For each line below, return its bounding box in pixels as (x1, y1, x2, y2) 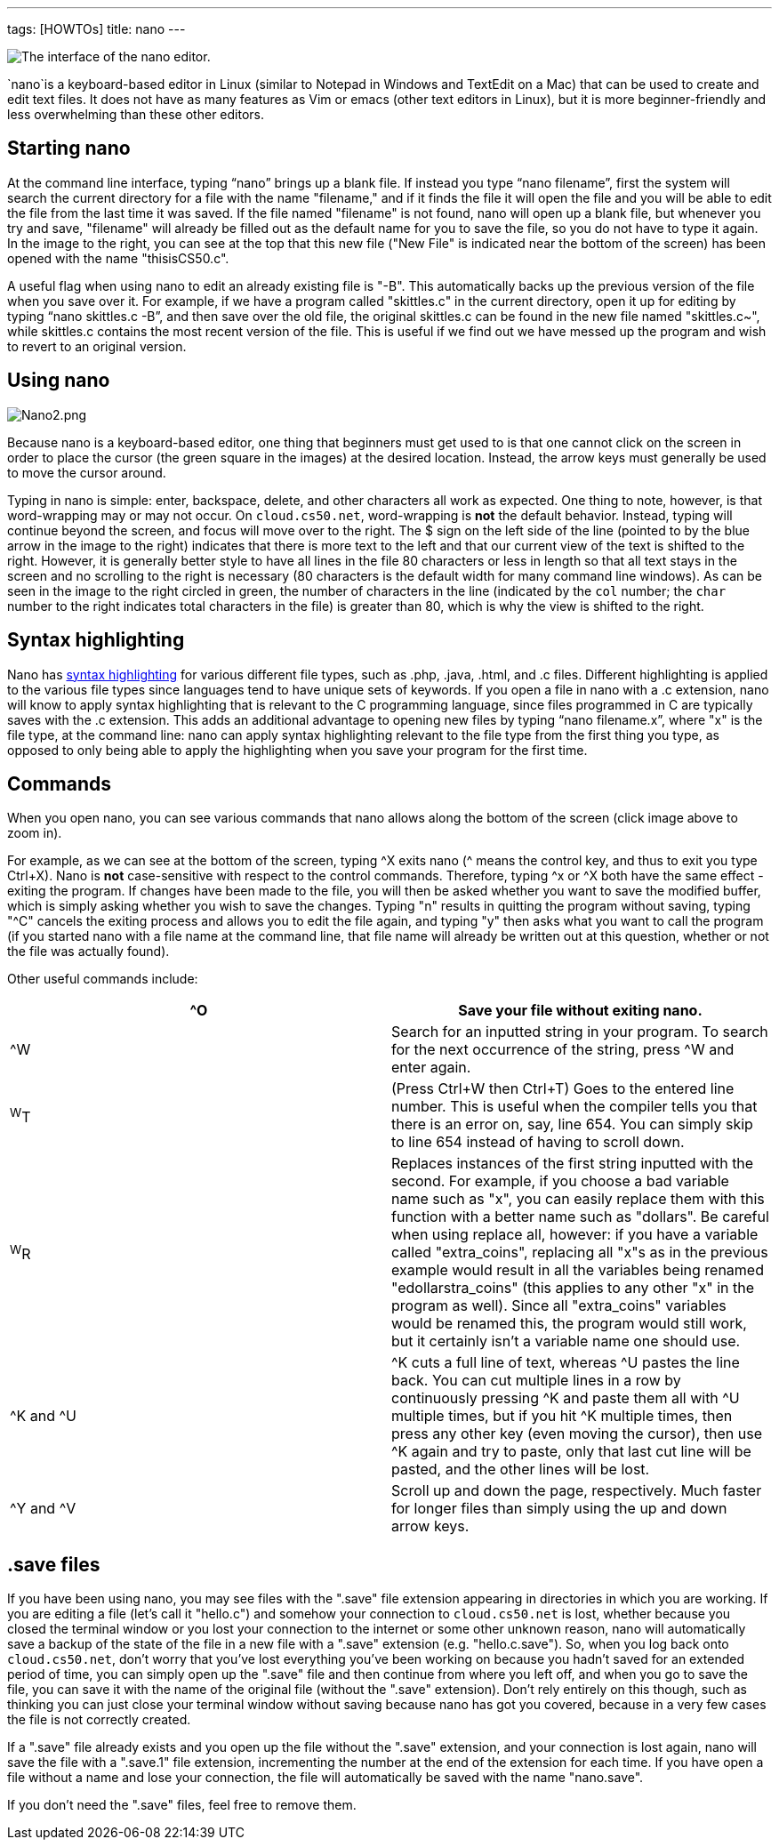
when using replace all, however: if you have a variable (391, 1225, 759, 1244)
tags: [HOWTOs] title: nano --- (7, 21, 186, 36)
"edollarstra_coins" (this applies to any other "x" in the (391, 1279, 755, 1297)
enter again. (391, 1058, 471, 1077)
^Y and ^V (10, 1499, 76, 1518)
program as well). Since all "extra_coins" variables (391, 1297, 727, 1315)
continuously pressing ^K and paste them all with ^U (391, 1389, 740, 1408)
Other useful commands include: (7, 971, 198, 987)
